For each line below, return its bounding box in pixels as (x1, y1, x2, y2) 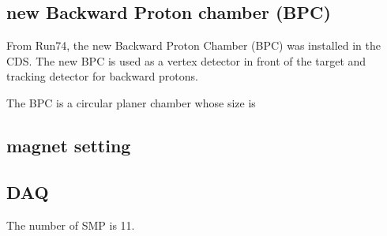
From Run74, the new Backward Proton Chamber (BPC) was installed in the (6, 37, 381, 54)
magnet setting (6, 133, 131, 157)
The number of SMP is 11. (6, 216, 135, 233)
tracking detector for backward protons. (6, 68, 198, 84)
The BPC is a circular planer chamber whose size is (6, 94, 256, 111)
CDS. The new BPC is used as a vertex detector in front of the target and (6, 52, 366, 69)
